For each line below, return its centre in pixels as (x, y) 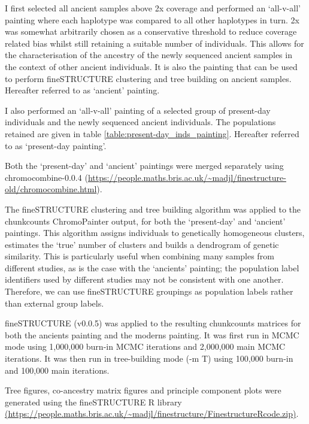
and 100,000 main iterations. (57, 370)
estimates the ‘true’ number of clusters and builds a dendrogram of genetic (142, 244)
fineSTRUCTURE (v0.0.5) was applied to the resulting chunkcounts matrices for (153, 323)
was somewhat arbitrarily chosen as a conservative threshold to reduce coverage (151, 31)
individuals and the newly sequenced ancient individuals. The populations (140, 122)
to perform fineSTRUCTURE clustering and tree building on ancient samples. (148, 78)
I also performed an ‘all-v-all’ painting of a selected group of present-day (138, 110)
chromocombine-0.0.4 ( (46, 177)
